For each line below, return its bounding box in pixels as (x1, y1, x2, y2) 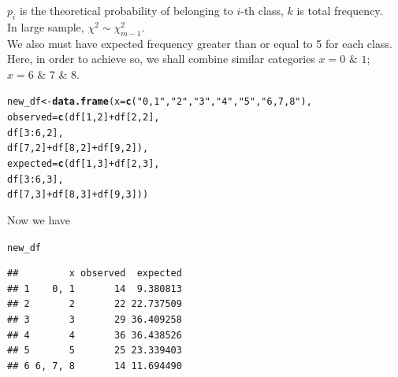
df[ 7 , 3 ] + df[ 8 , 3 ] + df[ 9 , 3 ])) (7, 189, 149, 201)
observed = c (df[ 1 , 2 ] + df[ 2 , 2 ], (7, 112, 160, 124)
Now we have (7, 211, 71, 227)
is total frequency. (296, 2, 383, 18)
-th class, (240, 2, 284, 18)
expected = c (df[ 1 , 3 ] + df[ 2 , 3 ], (7, 158, 160, 169)
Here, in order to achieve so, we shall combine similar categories (7, 50, 315, 67)
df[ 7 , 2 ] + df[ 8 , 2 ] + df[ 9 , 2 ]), (7, 142, 149, 154)
